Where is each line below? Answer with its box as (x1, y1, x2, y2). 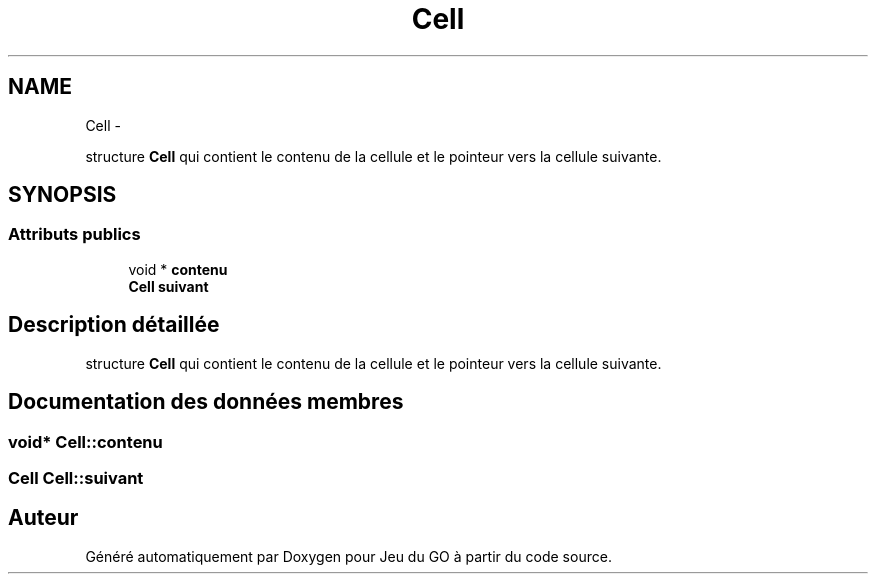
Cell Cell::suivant (8, 467, 144, 488)
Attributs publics (8, 224, 141, 245)
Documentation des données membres (8, 389, 404, 415)
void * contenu (128, 260, 228, 278)
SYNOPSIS (8, 182, 117, 208)
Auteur (8, 505, 79, 531)
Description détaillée (8, 312, 220, 338)
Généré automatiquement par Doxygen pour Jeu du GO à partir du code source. (85, 547, 612, 565)
